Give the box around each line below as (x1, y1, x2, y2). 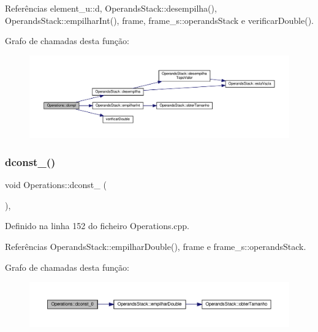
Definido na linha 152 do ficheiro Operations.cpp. (5, 219, 190, 232)
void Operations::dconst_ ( (5, 178, 107, 191)
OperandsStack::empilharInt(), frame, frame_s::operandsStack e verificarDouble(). (5, 13, 314, 26)
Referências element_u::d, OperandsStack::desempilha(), (5, 2, 217, 14)
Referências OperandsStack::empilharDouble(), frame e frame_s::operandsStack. (5, 240, 306, 252)
